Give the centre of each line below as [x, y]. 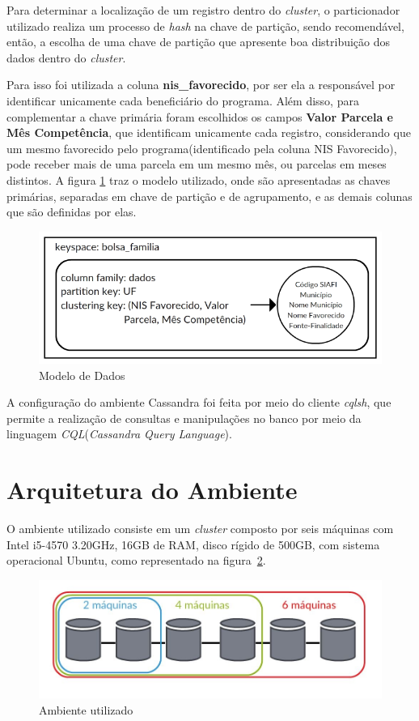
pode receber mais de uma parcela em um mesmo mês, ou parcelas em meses [197, 164]
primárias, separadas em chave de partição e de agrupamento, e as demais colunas [209, 196]
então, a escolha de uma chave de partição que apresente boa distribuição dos [199, 42]
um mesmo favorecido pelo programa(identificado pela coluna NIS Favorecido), [202, 148]
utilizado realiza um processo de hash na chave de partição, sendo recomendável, [205, 26]
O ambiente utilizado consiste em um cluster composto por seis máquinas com [200, 529]
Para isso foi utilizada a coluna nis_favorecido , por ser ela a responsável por [201, 85]
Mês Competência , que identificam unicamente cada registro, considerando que [209, 132]
